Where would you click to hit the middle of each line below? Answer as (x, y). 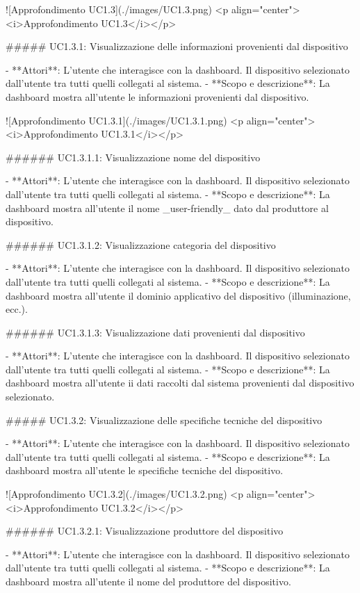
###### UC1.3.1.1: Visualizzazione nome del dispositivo (133, 157)
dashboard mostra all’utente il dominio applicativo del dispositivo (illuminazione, (178, 295)
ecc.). (17, 309)
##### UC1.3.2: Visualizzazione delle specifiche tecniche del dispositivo (164, 420)
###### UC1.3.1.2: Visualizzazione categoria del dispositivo (141, 244)
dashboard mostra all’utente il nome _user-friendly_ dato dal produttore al (167, 208)
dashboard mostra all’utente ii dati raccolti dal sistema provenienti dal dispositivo (180, 383)
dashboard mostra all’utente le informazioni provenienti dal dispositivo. (157, 96)
